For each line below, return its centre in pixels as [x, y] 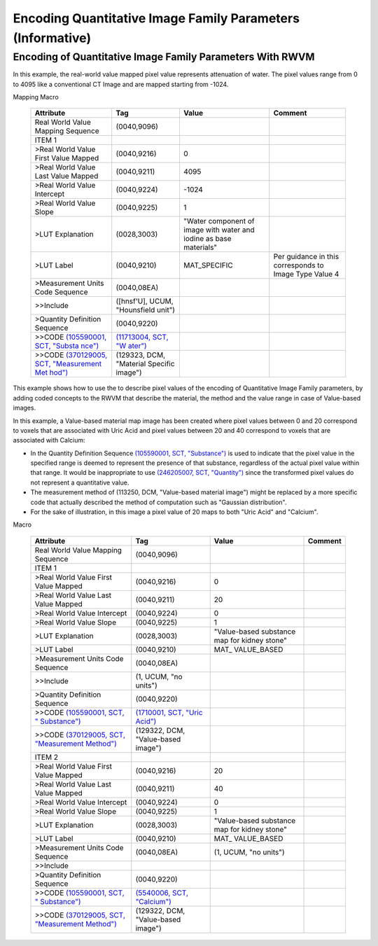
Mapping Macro [36, 97]
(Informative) [52, 38]
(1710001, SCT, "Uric [169, 712]
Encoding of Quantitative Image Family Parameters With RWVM [164, 57]
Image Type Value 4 [306, 274]
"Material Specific [145, 364]
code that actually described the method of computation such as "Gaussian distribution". [159, 502]
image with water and [219, 230]
